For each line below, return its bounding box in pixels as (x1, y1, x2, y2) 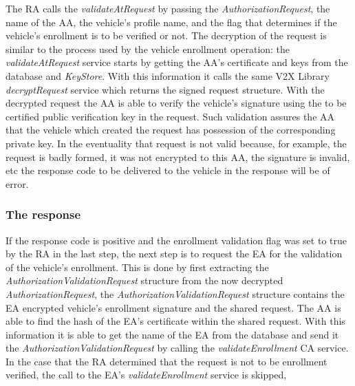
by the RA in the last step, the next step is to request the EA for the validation (6, 246, 343, 261)
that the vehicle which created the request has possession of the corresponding (6, 122, 336, 137)
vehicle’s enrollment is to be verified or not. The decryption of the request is (6, 28, 327, 43)
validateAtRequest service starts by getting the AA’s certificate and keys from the (6, 55, 348, 69)
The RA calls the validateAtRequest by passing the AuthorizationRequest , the (6, 1, 330, 15)
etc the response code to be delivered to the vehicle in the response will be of (6, 163, 330, 178)
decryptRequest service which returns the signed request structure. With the (6, 82, 325, 96)
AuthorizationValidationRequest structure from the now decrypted (6, 273, 283, 288)
